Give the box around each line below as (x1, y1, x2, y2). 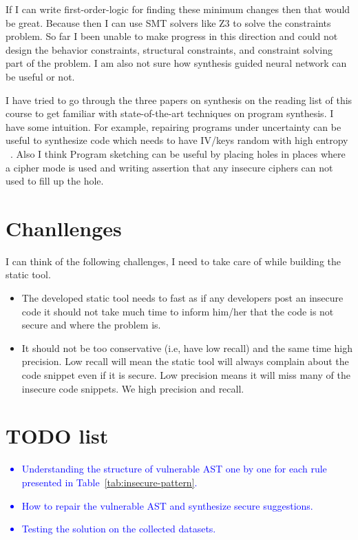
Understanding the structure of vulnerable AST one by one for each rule (21, 461, 327, 476)
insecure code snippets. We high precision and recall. (21, 381, 244, 395)
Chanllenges (6, 214, 122, 242)
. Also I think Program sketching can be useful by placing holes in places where (10, 146, 346, 160)
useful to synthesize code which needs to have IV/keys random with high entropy (6, 133, 348, 147)
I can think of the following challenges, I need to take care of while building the (6, 253, 341, 268)
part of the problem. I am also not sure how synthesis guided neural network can (6, 56, 347, 70)
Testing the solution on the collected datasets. (21, 521, 216, 536)
